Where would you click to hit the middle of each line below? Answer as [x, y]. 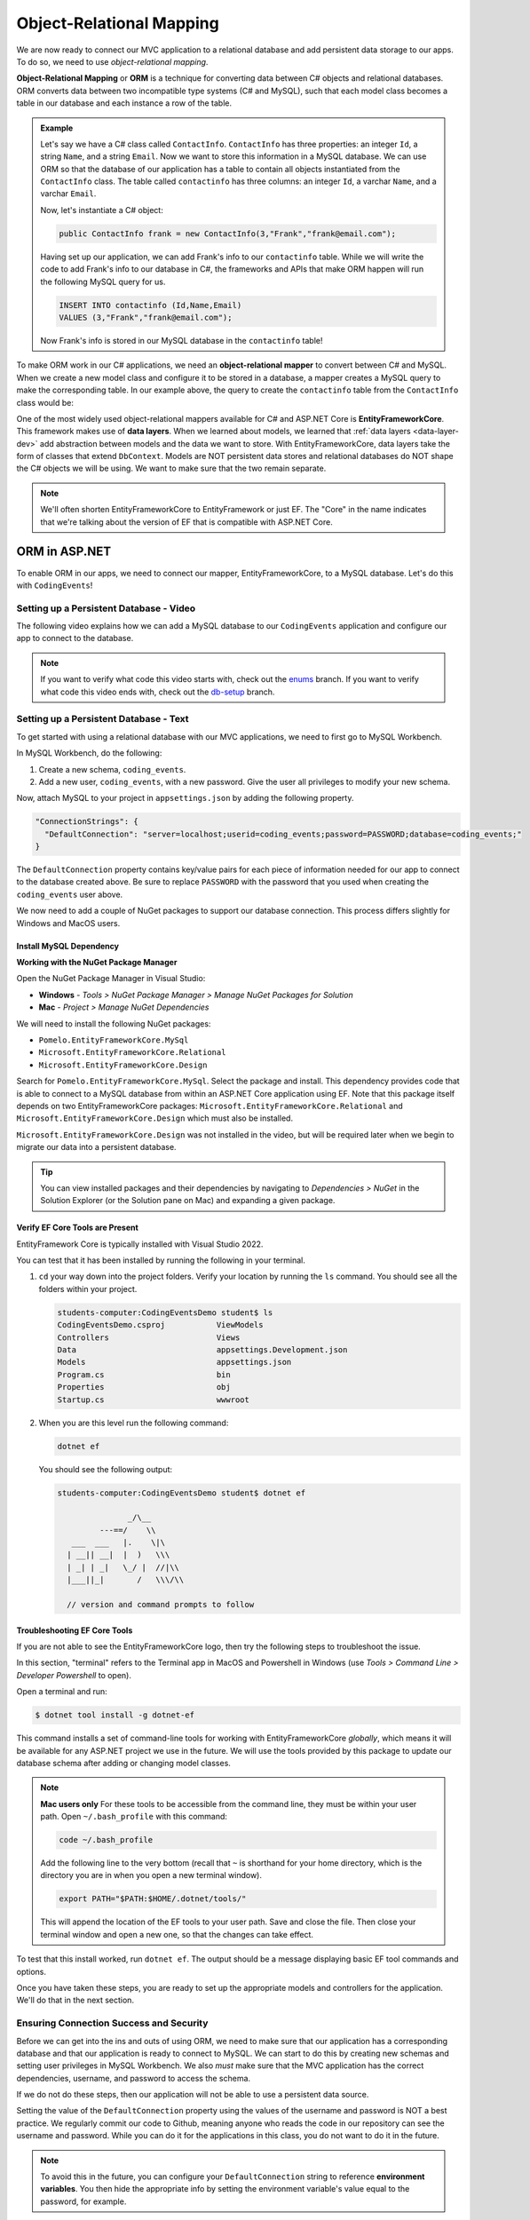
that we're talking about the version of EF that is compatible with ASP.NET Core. [186, 522]
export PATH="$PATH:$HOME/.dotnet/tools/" [153, 1899]
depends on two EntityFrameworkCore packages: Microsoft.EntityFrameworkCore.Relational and [210, 1106]
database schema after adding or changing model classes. [123, 1763]
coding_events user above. [70, 894]
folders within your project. [88, 1288]
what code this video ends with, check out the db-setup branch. [158, 692]
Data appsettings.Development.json [202, 1350]
